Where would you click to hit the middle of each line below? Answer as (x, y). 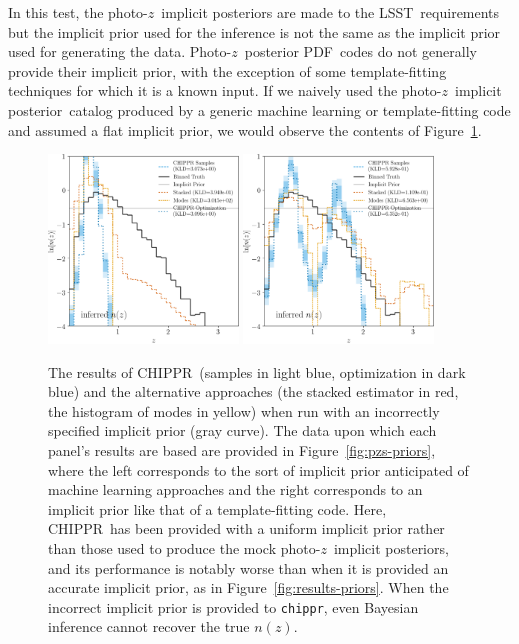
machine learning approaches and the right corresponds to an (235, 489)
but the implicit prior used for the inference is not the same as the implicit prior (254, 31)
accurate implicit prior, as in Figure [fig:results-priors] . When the (248, 587)
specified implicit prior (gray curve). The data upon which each (242, 430)
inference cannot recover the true (149, 626)
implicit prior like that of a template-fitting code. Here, (217, 508)
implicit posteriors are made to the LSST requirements (330, 12)
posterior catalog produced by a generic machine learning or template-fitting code (259, 109)
